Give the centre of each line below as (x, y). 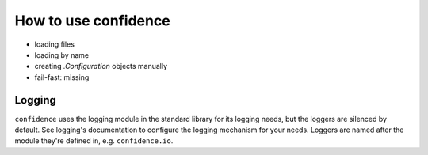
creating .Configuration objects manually (101, 66)
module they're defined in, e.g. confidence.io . (94, 141)
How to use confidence (92, 21)
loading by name (62, 55)
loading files (55, 44)
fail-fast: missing (62, 77)
